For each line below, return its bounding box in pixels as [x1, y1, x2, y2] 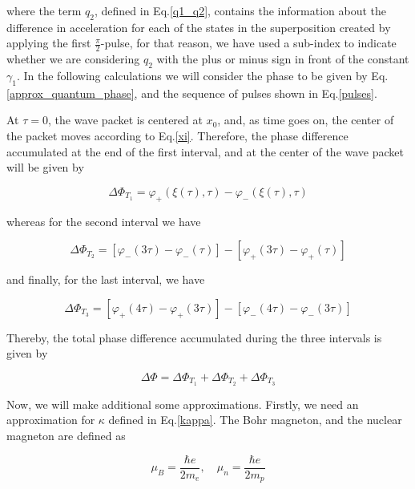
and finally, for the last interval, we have [6, 271, 205, 288]
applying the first [6, 34, 91, 51]
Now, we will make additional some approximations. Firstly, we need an [6, 395, 359, 412]
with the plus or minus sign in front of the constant [156, 51, 409, 67]
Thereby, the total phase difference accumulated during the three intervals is [6, 329, 382, 346]
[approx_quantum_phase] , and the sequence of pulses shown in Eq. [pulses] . [6, 84, 377, 101]
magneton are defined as [6, 427, 126, 443]
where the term [6, 2, 82, 18]
